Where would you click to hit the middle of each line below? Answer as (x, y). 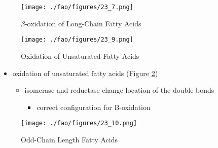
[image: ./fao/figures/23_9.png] (77, 40)
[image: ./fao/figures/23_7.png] (77, 7)
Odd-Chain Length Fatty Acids (69, 139)
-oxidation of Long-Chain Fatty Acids (83, 23)
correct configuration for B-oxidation (94, 107)
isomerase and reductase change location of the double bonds (119, 90)
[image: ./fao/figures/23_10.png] (79, 123)
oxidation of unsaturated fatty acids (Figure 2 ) (85, 73)
